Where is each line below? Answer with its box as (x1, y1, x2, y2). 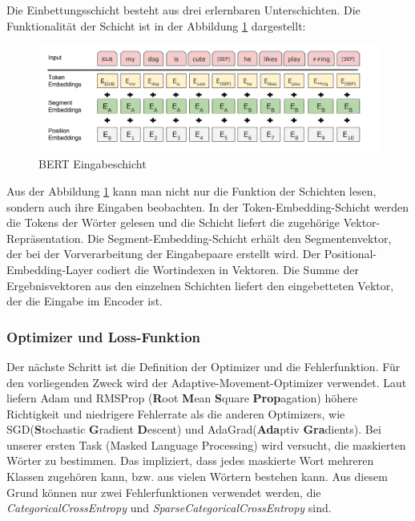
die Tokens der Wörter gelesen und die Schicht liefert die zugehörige (6, 214, 340, 231)
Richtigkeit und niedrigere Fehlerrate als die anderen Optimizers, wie (6, 405, 345, 422)
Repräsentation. (6, 229, 84, 246)
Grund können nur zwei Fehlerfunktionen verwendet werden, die (6, 483, 321, 500)
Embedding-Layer (6, 260, 94, 277)
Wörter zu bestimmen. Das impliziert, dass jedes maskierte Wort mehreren (6, 452, 374, 469)
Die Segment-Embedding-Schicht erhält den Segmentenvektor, (87, 229, 392, 246)
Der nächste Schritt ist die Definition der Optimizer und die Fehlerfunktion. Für (6, 357, 401, 374)
